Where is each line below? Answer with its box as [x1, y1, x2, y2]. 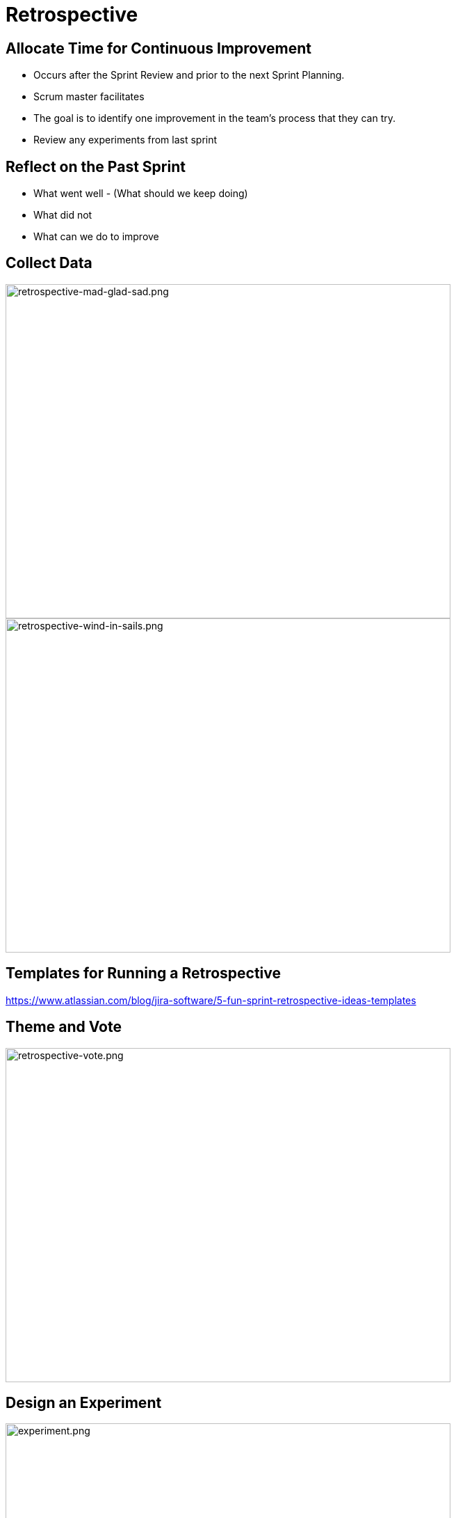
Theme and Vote [6, 1018, 122, 1036]
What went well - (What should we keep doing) [33, 187, 248, 200]
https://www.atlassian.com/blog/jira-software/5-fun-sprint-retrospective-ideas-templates [6, 994, 416, 1006]
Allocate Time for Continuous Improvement [6, 39, 312, 57]
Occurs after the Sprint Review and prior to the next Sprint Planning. [33, 69, 345, 81]
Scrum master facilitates [33, 91, 145, 103]
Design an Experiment [6, 1393, 162, 1411]
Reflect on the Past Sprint [6, 157, 186, 175]
